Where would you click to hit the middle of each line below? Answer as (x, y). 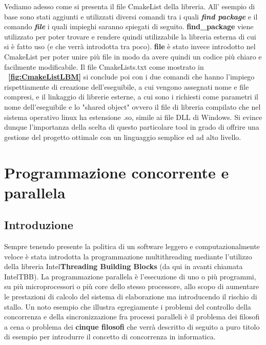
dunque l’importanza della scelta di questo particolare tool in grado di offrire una (132, 127)
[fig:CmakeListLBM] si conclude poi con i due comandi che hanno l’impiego (131, 77)
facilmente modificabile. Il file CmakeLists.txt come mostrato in (104, 66)
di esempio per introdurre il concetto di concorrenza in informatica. (110, 337)
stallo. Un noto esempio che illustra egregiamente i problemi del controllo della (128, 306)
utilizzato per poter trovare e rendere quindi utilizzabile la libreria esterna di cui (130, 36)
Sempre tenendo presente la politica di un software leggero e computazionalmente (132, 246)
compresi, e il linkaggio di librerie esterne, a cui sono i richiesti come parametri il (131, 97)
